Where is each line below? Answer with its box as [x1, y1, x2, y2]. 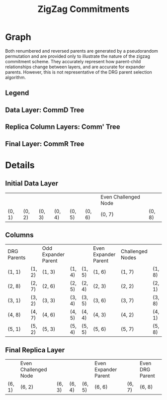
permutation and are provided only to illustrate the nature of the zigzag [5, 53, 150, 59]
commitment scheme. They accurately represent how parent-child [5, 58, 141, 64]
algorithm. [5, 74, 26, 80]
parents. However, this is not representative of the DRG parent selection [5, 69, 153, 75]
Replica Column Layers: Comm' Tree [5, 123, 120, 131]
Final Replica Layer [5, 346, 65, 354]
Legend [5, 89, 29, 98]
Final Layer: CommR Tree [5, 139, 84, 148]
